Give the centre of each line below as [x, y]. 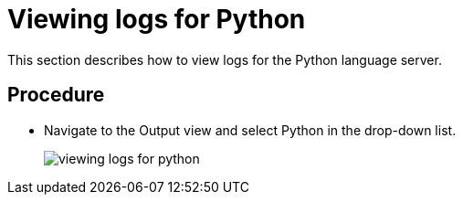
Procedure [56, 95]
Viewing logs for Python [157, 19]
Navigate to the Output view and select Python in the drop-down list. [250, 130]
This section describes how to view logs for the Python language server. [225, 59]
